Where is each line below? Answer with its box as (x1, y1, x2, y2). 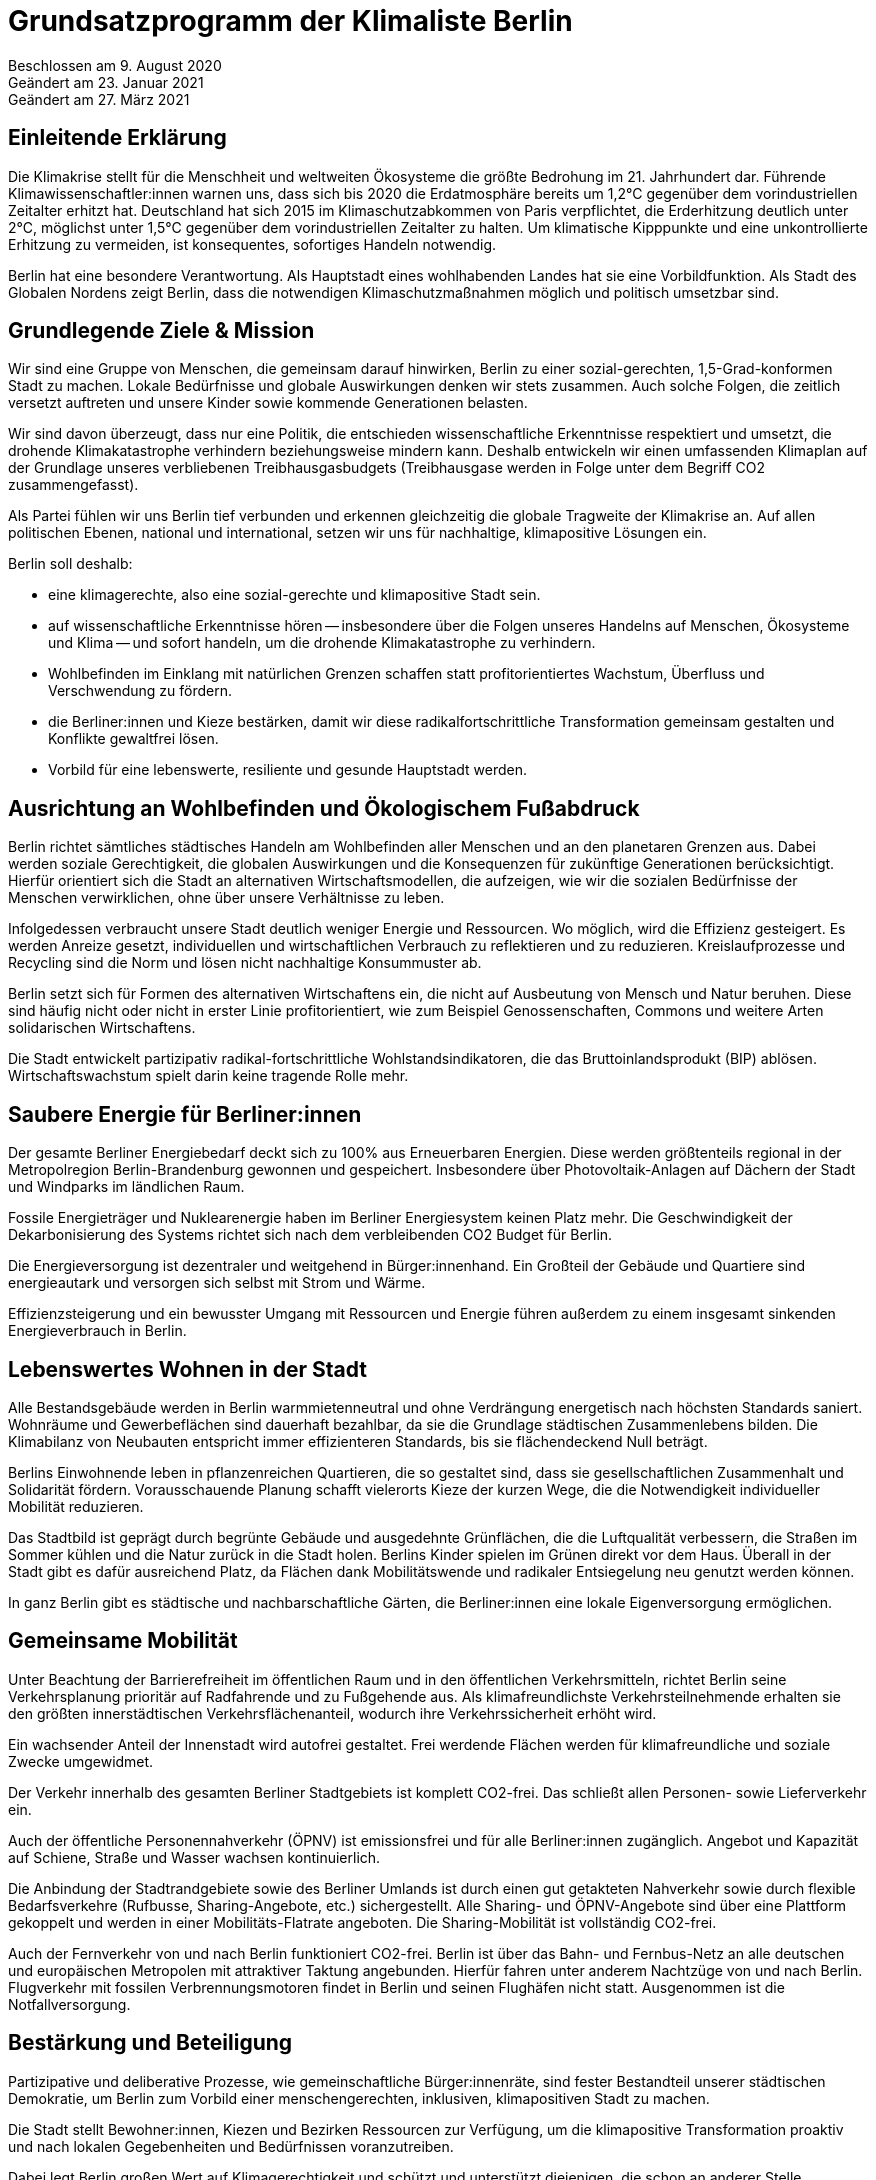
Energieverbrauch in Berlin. (8, 1322, 187, 1340)
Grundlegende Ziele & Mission (8, 318, 315, 344)
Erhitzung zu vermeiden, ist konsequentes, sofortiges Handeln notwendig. (8, 235, 497, 253)
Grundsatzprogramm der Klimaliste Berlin (8, 4, 573, 38)
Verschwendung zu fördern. (48, 682, 233, 700)
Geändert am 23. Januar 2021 (8, 73, 204, 91)
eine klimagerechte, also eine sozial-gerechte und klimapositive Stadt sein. (48, 586, 541, 604)
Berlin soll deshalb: (8, 555, 133, 573)
